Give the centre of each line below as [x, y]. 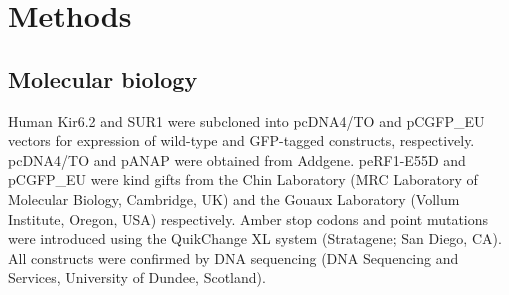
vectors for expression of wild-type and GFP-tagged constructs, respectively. [241, 140]
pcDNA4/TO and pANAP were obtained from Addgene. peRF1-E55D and [237, 159]
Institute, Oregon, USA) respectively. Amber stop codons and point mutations [248, 218]
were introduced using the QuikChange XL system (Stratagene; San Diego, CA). [255, 238]
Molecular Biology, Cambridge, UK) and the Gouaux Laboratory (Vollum [234, 198]
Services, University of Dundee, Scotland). [137, 277]
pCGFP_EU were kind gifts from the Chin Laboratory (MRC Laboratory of [243, 179]
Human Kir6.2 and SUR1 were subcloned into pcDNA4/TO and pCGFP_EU [246, 120]
